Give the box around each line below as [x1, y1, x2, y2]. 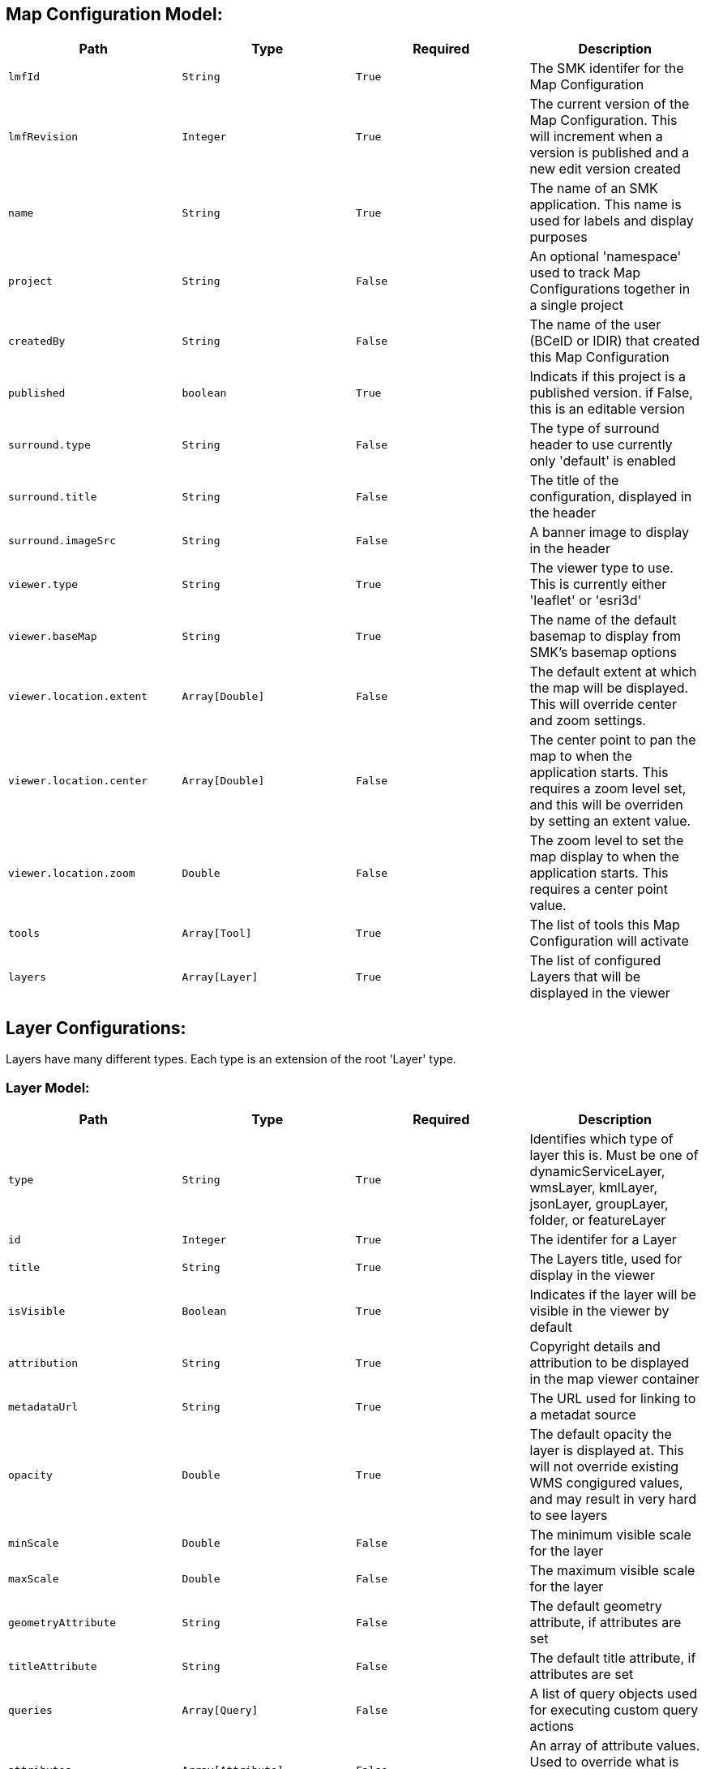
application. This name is [529, 196, 682, 213]
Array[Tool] [182, 926, 252, 939]
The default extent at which [529, 663, 697, 681]
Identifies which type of [529, 1131, 674, 1148]
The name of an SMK [529, 180, 658, 197]
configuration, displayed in [529, 488, 692, 505]
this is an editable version [529, 401, 685, 418]
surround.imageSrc [8, 534, 117, 547]
